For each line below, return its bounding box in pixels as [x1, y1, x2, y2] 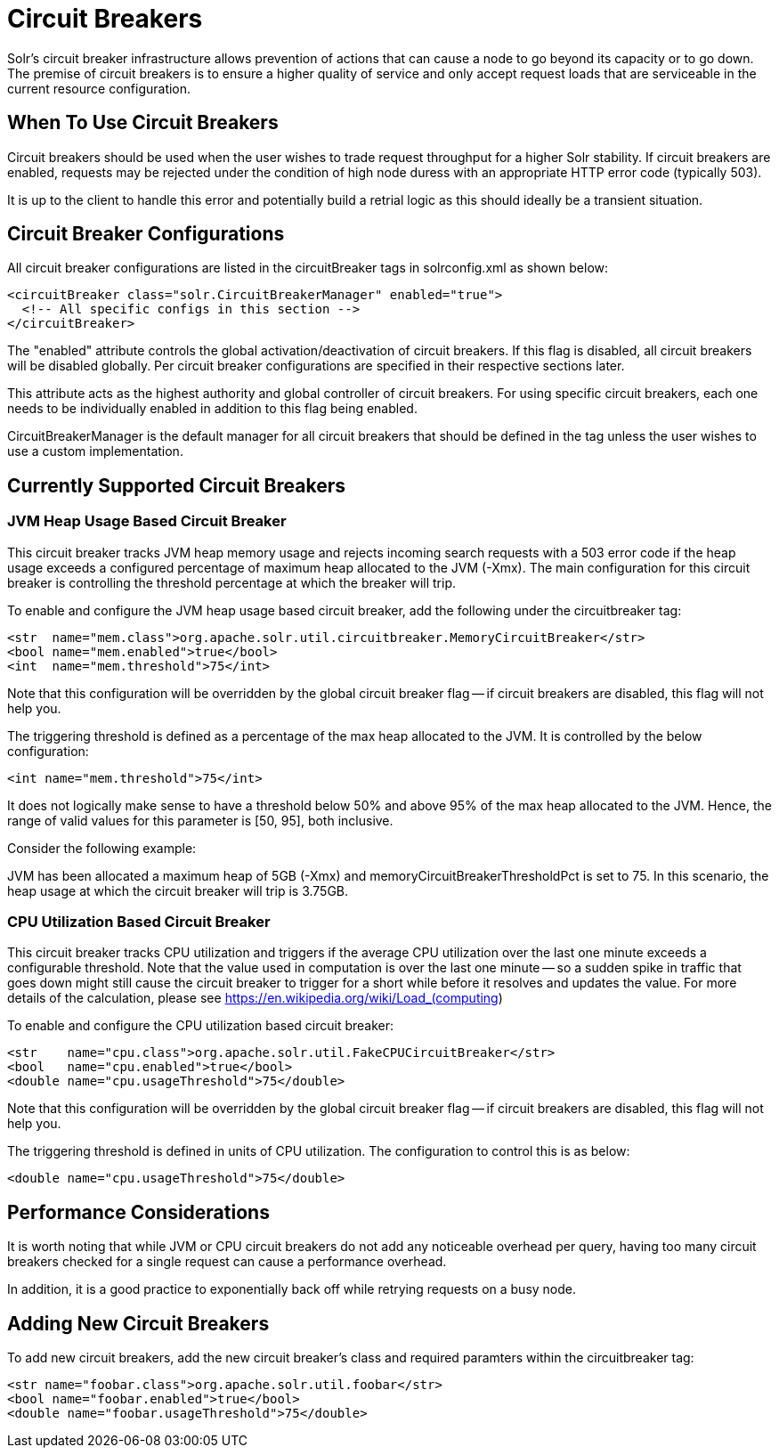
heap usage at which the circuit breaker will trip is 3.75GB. [7, 882, 349, 898]
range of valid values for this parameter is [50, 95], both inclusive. [7, 812, 394, 828]
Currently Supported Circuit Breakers [7, 474, 345, 497]
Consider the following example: [7, 840, 197, 856]
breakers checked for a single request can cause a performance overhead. [7, 1254, 447, 1270]
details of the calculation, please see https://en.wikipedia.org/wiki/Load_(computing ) [7, 990, 503, 1006]
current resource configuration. [7, 80, 191, 96]
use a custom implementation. [7, 443, 183, 459]
